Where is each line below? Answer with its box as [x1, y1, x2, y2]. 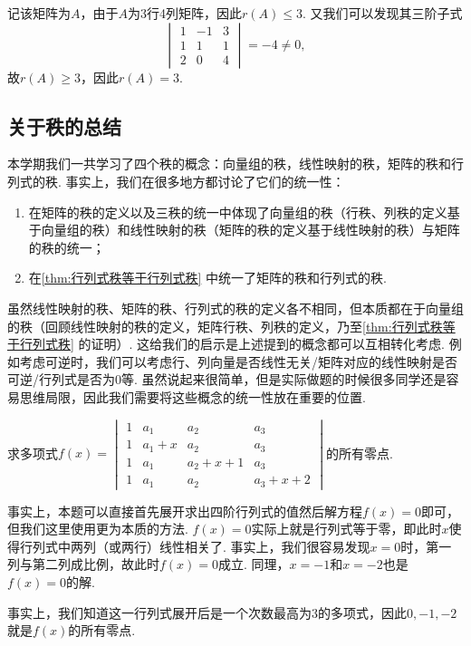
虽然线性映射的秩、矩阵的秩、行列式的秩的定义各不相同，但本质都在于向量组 [7, 298, 464, 317]
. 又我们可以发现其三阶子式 [302, 4, 463, 22]
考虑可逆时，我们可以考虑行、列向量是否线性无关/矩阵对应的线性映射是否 [19, 352, 457, 371]
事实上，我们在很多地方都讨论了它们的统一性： [65, 171, 345, 190]
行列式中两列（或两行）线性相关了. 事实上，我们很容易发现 [19, 536, 370, 555]
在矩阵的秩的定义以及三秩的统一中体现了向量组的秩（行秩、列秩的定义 [28, 202, 447, 221]
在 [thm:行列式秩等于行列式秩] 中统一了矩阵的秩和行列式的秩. [28, 268, 387, 287]
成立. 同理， [218, 554, 290, 574]
